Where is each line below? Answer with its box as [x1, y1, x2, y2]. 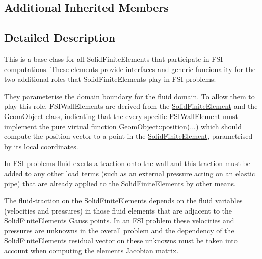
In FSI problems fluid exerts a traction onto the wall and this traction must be [4, 158, 250, 169]
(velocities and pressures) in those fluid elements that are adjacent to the [4, 205, 232, 216]
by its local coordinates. [4, 140, 78, 151]
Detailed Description [4, 30, 116, 45]
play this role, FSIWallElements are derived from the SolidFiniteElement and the [4, 101, 258, 111]
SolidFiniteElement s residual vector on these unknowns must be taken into [4, 235, 238, 246]
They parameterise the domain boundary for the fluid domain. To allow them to [4, 90, 255, 101]
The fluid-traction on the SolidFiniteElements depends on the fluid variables [4, 195, 243, 206]
